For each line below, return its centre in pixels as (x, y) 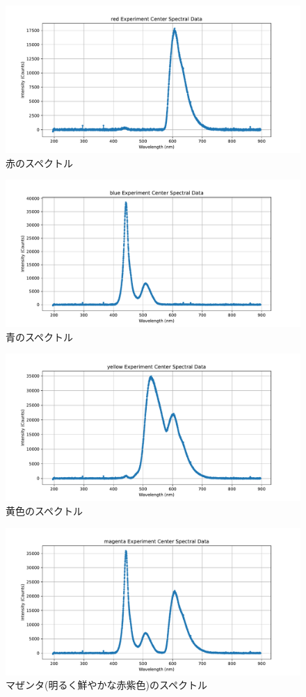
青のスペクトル (40, 336)
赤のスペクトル (40, 162)
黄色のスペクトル (45, 510)
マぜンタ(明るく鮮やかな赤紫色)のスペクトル (106, 685)
